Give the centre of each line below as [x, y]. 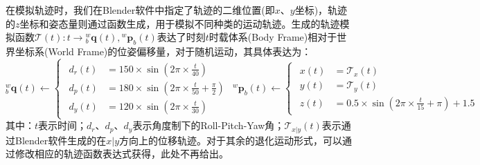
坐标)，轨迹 [321, 10]
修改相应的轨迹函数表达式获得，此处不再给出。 [122, 154]
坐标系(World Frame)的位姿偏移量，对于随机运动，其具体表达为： [163, 51]
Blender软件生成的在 [61, 140]
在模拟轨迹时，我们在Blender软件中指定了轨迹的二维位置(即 [140, 10]
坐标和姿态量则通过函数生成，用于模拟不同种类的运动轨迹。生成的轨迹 [180, 23]
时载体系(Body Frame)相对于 [273, 37]
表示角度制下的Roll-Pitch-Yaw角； [208, 125]
